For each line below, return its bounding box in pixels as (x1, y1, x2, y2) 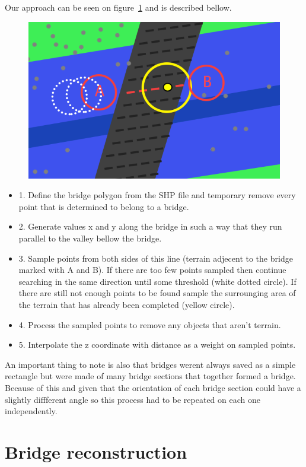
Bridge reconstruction (5, 439, 187, 463)
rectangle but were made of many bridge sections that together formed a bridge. (5, 370, 296, 382)
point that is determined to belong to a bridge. (18, 200, 189, 212)
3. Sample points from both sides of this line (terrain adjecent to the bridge (18, 252, 293, 264)
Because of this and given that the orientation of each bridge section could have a (5, 381, 301, 393)
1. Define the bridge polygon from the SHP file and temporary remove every (18, 189, 296, 201)
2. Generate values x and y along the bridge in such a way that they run (18, 220, 282, 233)
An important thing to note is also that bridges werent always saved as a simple (5, 358, 296, 370)
